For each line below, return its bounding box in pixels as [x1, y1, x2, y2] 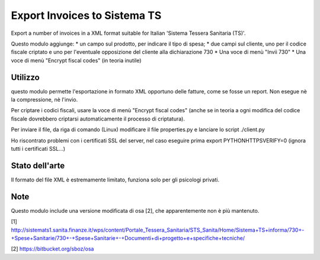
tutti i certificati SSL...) [11, 145, 65, 152]
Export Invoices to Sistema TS [11, 9, 162, 22]
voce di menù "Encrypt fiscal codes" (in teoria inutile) [11, 57, 142, 64]
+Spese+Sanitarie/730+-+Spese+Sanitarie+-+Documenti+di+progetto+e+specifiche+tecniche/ [11, 234, 245, 242]
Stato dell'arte [11, 160, 65, 171]
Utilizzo [11, 72, 40, 82]
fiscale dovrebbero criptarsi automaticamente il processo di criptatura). [11, 115, 185, 122]
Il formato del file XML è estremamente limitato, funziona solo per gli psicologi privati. [11, 176, 219, 183]
